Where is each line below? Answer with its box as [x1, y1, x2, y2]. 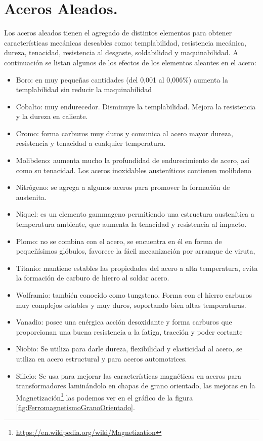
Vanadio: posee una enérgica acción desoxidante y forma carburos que [16, 316, 232, 327]
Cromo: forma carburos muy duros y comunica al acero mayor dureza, [16, 128, 233, 138]
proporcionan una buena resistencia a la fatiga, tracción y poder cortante [16, 326, 243, 337]
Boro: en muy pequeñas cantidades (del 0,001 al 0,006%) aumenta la [16, 74, 228, 85]
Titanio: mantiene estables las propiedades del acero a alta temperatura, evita [16, 262, 258, 273]
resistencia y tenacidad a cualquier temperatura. [16, 138, 166, 148]
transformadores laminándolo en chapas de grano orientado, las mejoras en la [16, 380, 255, 391]
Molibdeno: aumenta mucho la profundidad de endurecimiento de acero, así [16, 155, 249, 166]
